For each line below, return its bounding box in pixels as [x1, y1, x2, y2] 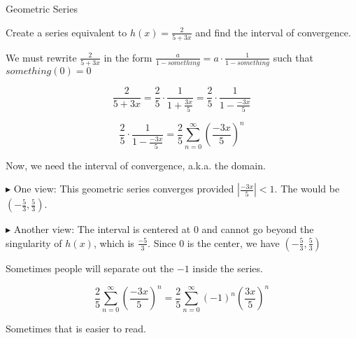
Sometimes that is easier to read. [6, 321, 146, 336]
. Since [148, 235, 176, 250]
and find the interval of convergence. [195, 24, 351, 39]
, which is [93, 235, 134, 250]
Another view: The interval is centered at [13, 222, 191, 237]
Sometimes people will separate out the [6, 260, 174, 275]
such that [273, 50, 313, 64]
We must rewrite [6, 50, 77, 64]
